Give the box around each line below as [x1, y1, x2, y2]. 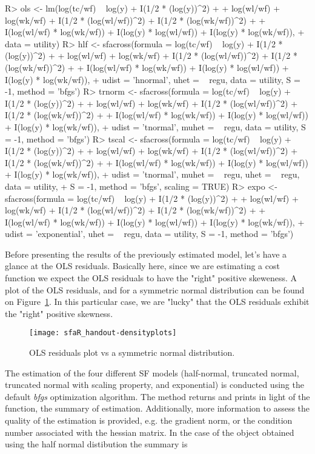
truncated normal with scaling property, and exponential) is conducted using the [5, 378, 304, 391]
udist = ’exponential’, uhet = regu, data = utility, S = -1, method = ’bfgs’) [5, 227, 294, 240]
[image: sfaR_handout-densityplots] [29, 329, 177, 338]
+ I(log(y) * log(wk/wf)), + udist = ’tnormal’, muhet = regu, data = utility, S [5, 120, 306, 133]
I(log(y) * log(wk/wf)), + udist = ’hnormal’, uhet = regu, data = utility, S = [5, 73, 300, 85]
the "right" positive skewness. [5, 307, 113, 319]
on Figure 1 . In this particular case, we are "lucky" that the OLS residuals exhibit [5, 295, 310, 308]
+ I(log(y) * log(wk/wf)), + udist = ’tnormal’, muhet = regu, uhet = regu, [5, 168, 300, 181]
